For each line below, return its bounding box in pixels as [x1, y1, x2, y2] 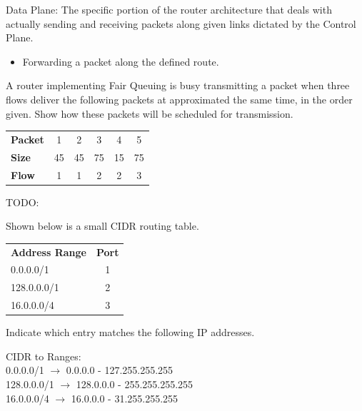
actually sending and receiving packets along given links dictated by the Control [6, 16, 356, 31]
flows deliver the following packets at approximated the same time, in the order [6, 91, 353, 106]
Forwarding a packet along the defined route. [22, 54, 219, 68]
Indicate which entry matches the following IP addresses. [6, 325, 255, 340]
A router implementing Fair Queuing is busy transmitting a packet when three [6, 78, 350, 93]
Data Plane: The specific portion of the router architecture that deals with [6, 2, 332, 16]
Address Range [11, 244, 86, 259]
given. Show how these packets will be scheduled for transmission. [6, 106, 293, 121]
